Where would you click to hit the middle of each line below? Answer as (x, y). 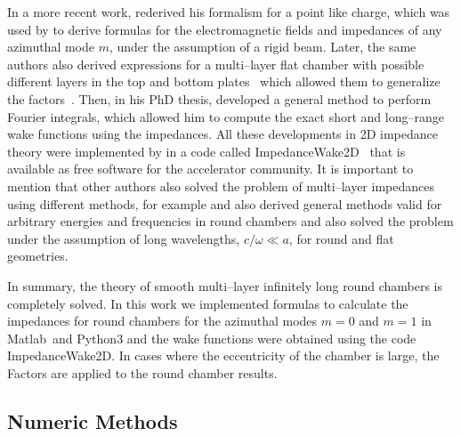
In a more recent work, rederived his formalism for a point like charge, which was (229, 12)
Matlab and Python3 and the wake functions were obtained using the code (212, 338)
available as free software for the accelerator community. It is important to (210, 169)
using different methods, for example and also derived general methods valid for (225, 203)
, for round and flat (341, 238)
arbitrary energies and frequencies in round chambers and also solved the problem (230, 221)
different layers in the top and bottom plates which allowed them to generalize (224, 81)
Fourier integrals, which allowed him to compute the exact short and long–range (226, 116)
